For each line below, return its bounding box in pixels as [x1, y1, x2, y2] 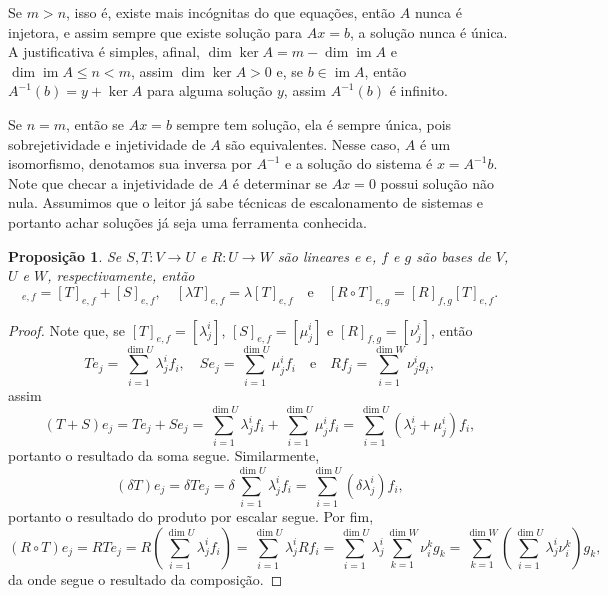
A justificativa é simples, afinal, [8, 41, 200, 62]
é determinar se [232, 172, 328, 193]
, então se [66, 113, 125, 134]
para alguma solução [146, 80, 273, 101]
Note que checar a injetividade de [8, 172, 213, 193]
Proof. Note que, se [8, 319, 126, 340]
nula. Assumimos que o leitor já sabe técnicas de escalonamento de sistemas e [8, 192, 484, 213]
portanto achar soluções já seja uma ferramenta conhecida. [8, 211, 367, 232]
